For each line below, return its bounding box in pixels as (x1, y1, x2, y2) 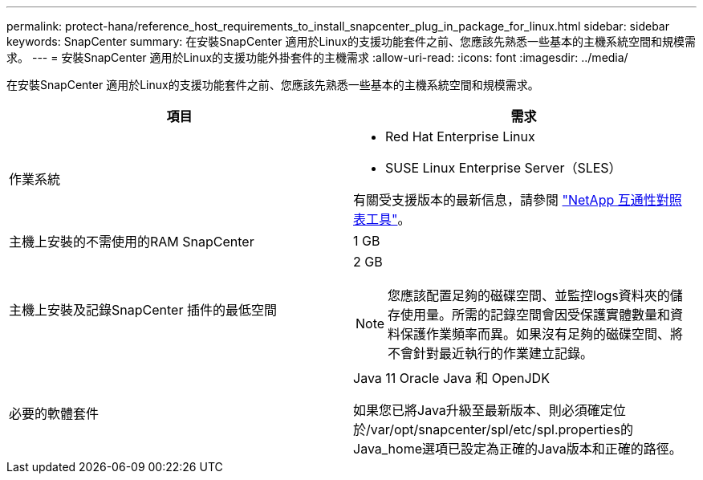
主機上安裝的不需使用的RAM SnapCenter (9, 234, 254, 250)
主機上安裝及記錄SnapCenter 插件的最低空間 (9, 302, 277, 318)
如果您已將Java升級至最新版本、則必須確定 (353, 402, 613, 418)
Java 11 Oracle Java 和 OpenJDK (353, 370, 550, 386)
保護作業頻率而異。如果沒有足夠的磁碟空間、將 (400, 326, 684, 342)
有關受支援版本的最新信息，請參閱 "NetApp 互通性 (353, 192, 656, 208)
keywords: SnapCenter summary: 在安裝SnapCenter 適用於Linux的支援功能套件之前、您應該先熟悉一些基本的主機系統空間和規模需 (6, 35, 696, 48)
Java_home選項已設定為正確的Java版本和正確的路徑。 (353, 441, 682, 457)
